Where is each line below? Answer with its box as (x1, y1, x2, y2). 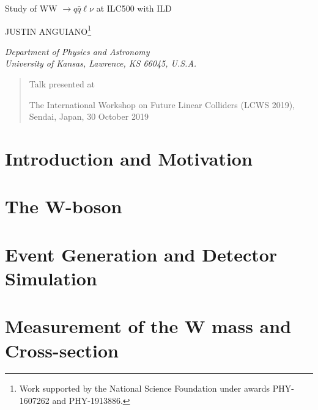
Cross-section (5, 337, 119, 362)
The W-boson (5, 194, 122, 219)
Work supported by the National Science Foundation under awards (19, 382, 270, 395)
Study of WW (5, 2, 57, 14)
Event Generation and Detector (5, 241, 278, 266)
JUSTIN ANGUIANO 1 (5, 23, 92, 37)
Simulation (5, 265, 97, 290)
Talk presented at (29, 78, 95, 90)
